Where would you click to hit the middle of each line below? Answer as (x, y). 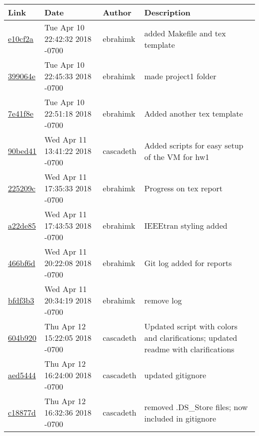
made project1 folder (180, 76)
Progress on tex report (183, 188)
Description (167, 12)
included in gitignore (180, 418)
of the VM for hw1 (177, 156)
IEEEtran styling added (186, 225)
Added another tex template (194, 113)
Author (117, 12)
